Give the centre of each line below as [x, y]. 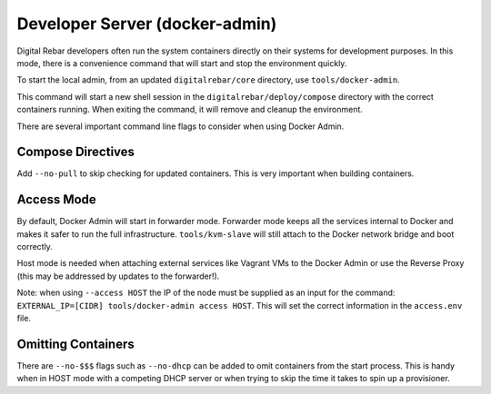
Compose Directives [76, 152]
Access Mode [57, 200]
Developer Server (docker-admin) [147, 24]
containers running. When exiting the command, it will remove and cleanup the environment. [190, 110]
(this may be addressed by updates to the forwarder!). [118, 276]
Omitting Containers [76, 344]
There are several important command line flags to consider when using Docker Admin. [180, 126]
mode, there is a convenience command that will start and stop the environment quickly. [182, 63]
